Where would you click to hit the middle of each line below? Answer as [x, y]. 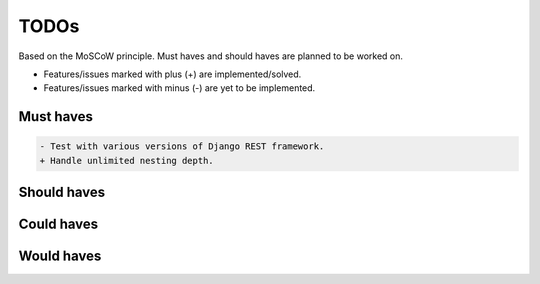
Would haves [60, 256]
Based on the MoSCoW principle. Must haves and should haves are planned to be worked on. [211, 56]
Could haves [58, 224]
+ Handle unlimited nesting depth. [126, 160]
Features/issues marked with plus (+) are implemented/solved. [172, 74]
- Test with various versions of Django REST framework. [182, 146]
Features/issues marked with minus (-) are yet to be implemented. [179, 88]
